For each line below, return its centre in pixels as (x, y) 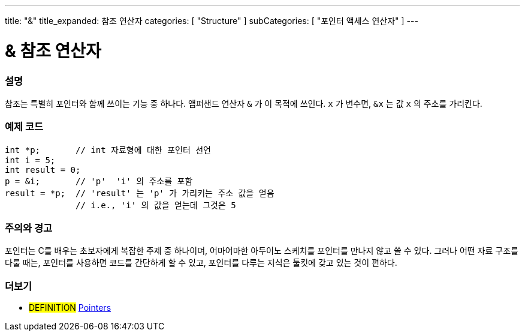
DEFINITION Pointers (70, 308)
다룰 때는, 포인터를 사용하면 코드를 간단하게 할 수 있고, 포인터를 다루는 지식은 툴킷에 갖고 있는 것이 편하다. (201, 263)
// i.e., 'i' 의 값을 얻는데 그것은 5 (156, 205)
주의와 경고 (29, 228)
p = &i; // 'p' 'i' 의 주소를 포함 (99, 181)
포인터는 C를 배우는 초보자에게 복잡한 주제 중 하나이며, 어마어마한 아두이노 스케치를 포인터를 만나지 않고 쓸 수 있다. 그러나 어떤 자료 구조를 (262, 251)
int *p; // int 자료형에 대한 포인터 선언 (108, 150)
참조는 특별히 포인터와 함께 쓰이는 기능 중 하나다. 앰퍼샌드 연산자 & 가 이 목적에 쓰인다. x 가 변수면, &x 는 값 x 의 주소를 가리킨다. (244, 103)
